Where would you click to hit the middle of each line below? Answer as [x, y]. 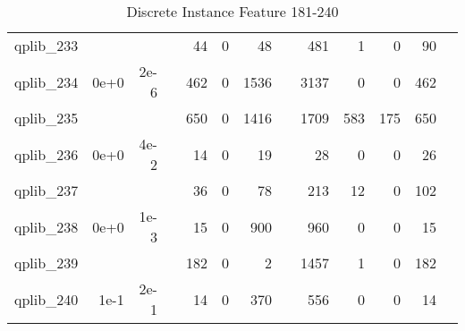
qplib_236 [46, 154]
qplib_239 [46, 263]
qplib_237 [46, 190]
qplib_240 [46, 299]
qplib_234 [46, 81]
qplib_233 [46, 45]
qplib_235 [46, 118]
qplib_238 [46, 226]
